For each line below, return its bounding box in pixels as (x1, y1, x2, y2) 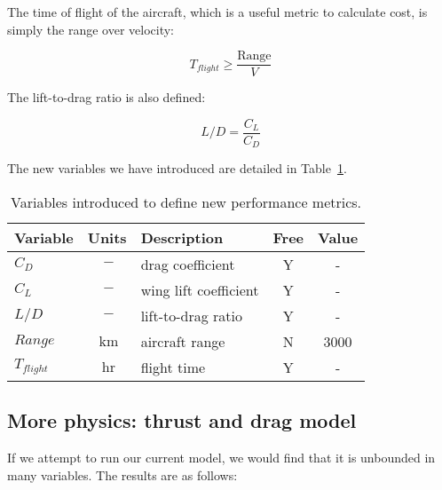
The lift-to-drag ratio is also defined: (7, 88, 206, 107)
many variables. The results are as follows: (7, 465, 238, 484)
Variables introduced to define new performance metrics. (11, 191, 362, 212)
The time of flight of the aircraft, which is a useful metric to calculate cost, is (7, 3, 428, 20)
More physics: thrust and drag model (7, 407, 357, 434)
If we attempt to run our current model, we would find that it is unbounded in (7, 448, 436, 467)
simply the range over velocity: (7, 20, 174, 38)
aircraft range (140, 330, 225, 352)
